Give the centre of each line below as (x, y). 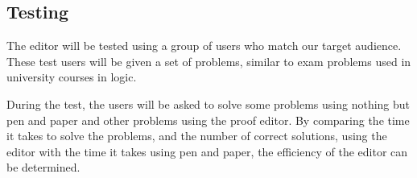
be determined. (43, 167)
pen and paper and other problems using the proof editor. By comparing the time (208, 120)
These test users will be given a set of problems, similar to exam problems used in (209, 61)
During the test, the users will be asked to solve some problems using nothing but (208, 103)
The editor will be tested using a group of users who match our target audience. (204, 46)
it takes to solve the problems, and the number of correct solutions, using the (197, 136)
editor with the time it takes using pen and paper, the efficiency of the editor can (207, 151)
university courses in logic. (72, 77)
